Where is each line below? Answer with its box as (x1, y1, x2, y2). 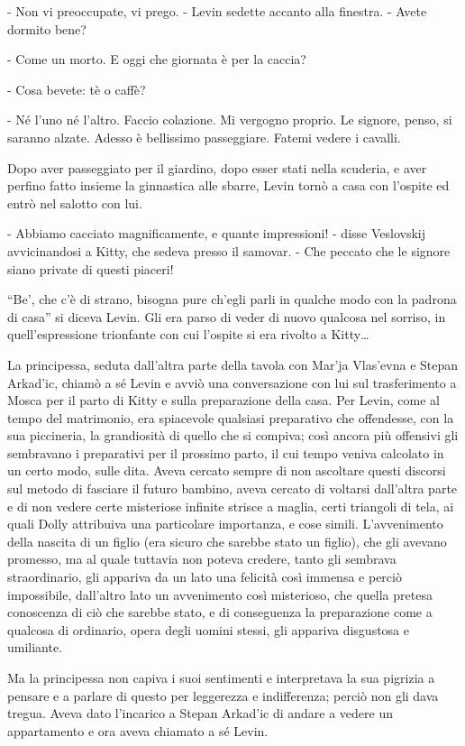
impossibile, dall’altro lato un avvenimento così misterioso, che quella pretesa (7, 585, 433, 603)
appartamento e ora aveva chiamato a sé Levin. (7, 721, 269, 740)
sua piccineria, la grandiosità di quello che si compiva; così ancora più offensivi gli (7, 426, 459, 445)
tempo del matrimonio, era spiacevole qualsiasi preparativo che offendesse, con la (7, 408, 454, 427)
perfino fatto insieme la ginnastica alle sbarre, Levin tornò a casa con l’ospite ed (7, 176, 450, 195)
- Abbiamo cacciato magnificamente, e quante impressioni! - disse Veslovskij (7, 224, 426, 243)
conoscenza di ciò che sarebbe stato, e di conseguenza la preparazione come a (7, 603, 433, 622)
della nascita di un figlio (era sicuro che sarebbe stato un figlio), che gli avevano (7, 531, 447, 550)
